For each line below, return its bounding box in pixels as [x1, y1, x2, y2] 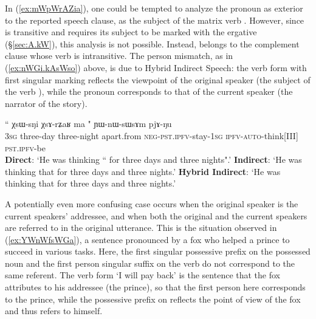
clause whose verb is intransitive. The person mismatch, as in [5, 49, 233, 62]
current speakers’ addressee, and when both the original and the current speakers [5, 209, 307, 222]
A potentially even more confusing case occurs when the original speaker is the [5, 197, 298, 210]
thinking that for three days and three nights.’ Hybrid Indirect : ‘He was [5, 165, 281, 177]
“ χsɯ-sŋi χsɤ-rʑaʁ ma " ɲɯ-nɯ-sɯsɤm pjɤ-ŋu [5, 117, 172, 130]
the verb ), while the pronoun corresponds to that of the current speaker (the [5, 85, 293, 98]
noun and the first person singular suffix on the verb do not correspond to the [5, 256, 295, 269]
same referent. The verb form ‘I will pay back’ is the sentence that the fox [5, 269, 280, 281]
